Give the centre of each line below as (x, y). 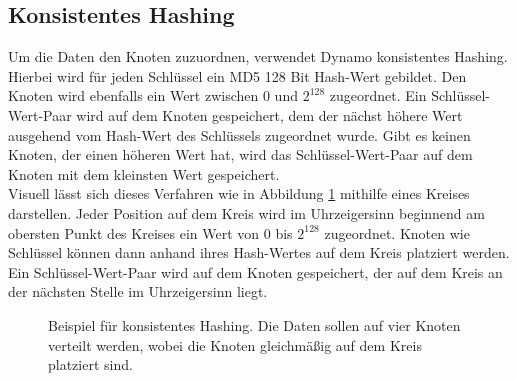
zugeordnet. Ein (378, 95)
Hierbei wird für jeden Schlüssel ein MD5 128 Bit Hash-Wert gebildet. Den (237, 75)
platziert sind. (90, 364)
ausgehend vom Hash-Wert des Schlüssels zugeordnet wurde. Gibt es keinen (239, 134)
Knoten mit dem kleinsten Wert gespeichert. (144, 173)
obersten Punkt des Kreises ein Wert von (134, 232)
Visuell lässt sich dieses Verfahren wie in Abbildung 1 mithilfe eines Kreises (239, 193)
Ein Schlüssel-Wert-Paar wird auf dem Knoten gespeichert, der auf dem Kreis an (255, 271)
